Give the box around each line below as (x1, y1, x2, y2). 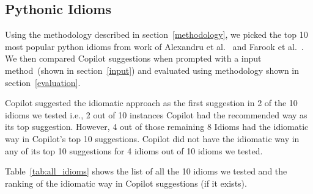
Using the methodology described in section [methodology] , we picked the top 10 (5, 28, 308, 41)
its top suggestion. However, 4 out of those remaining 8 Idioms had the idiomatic (5, 120, 309, 133)
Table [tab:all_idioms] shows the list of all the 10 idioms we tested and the (5, 165, 287, 178)
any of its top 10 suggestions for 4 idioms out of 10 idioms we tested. (5, 144, 263, 157)
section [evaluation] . (5, 76, 81, 88)
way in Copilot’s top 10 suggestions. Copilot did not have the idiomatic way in (5, 132, 300, 145)
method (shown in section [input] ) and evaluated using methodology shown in (5, 63, 300, 76)
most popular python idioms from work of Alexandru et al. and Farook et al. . (5, 40, 304, 52)
